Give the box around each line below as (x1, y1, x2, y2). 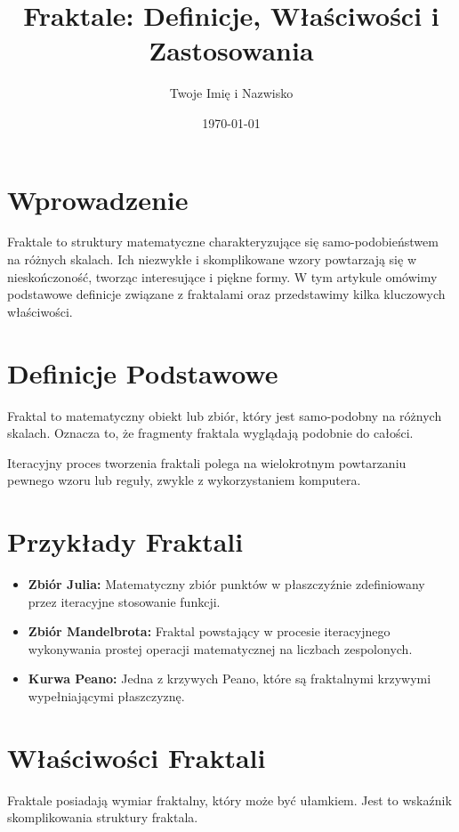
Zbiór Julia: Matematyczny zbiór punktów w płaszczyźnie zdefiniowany (28, 575, 425, 594)
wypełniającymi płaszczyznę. (28, 687, 185, 705)
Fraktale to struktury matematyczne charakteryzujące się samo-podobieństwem (7, 232, 439, 251)
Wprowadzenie (7, 181, 189, 217)
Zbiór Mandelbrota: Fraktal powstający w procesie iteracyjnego (28, 622, 391, 641)
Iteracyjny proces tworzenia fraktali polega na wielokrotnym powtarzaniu (7, 453, 407, 472)
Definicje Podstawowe (7, 354, 278, 391)
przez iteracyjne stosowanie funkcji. (28, 592, 221, 610)
